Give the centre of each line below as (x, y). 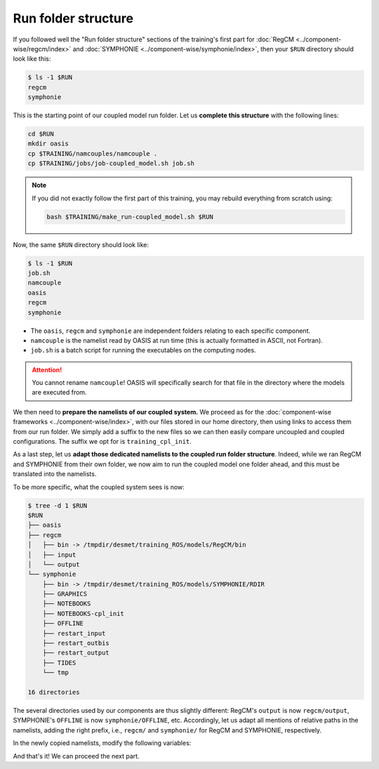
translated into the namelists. (55, 474)
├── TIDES (59, 663)
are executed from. (59, 393)
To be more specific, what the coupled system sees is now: (99, 487)
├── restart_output (76, 653)
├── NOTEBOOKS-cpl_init (83, 613)
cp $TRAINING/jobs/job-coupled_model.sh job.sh (111, 164)
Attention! (47, 369)
